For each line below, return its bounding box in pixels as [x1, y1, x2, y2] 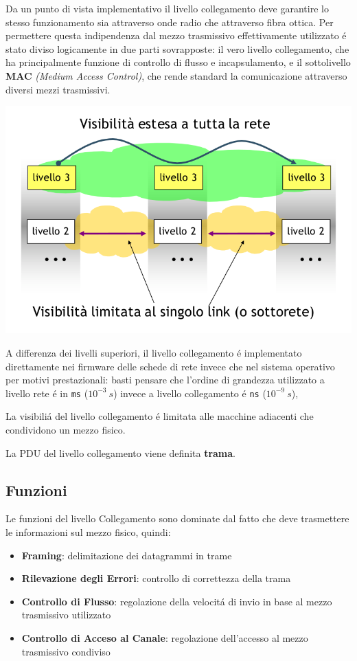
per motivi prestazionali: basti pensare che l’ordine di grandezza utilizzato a [5, 372, 325, 387]
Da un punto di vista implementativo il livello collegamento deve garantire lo [5, 1, 329, 15]
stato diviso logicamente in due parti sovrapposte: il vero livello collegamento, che [5, 41, 349, 56]
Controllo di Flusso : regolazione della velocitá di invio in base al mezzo [21, 594, 332, 608]
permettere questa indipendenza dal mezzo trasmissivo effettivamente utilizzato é [5, 28, 347, 43]
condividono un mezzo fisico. [5, 423, 126, 437]
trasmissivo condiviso [21, 644, 111, 658]
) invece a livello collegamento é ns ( [113, 385, 266, 400]
